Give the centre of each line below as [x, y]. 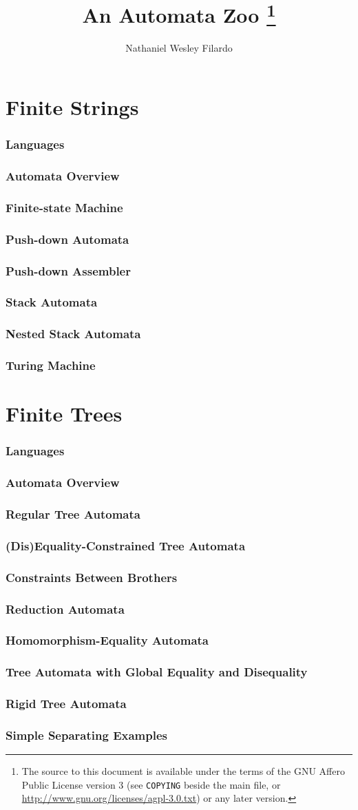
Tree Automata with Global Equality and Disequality [157, 672]
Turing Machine [51, 365]
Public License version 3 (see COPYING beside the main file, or [151, 784]
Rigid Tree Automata [66, 704]
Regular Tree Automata [73, 513]
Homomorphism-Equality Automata [107, 640]
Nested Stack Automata [73, 334]
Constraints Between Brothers [92, 577]
